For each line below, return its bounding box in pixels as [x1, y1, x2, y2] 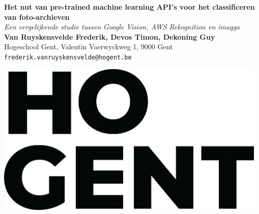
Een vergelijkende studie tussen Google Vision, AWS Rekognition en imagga [4, 21, 240, 32]
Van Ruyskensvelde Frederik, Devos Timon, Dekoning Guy [4, 31, 215, 42]
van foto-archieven [4, 11, 70, 22]
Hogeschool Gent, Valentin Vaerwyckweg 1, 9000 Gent [4, 41, 173, 52]
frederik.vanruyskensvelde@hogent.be [4, 53, 132, 61]
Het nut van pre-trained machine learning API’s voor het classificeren [4, 2, 255, 12]
